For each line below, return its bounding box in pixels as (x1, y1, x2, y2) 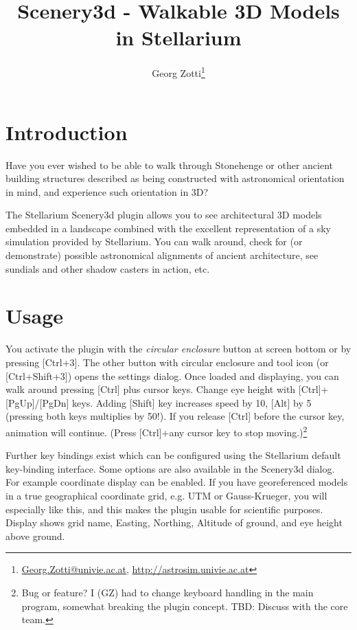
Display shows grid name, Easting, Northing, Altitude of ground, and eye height (5, 515, 343, 530)
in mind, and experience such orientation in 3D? (5, 184, 209, 199)
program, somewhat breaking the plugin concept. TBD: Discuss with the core (21, 598, 348, 613)
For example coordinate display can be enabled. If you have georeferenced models (5, 475, 348, 489)
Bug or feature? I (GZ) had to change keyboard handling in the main (21, 585, 314, 599)
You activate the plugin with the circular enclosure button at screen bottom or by (5, 341, 352, 356)
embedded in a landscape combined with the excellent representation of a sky (5, 221, 331, 235)
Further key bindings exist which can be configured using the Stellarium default (5, 448, 341, 462)
